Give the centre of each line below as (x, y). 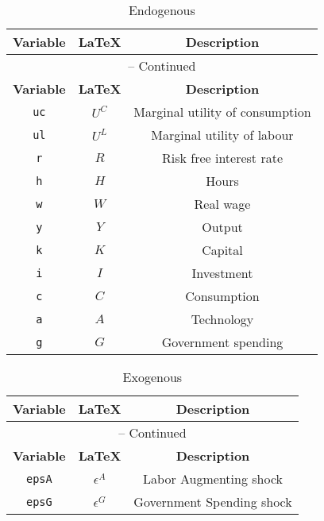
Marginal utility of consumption (222, 112)
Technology (222, 319)
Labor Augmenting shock (213, 479)
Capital (222, 250)
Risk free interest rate (222, 158)
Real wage (222, 204)
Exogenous (152, 377)
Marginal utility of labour (222, 135)
